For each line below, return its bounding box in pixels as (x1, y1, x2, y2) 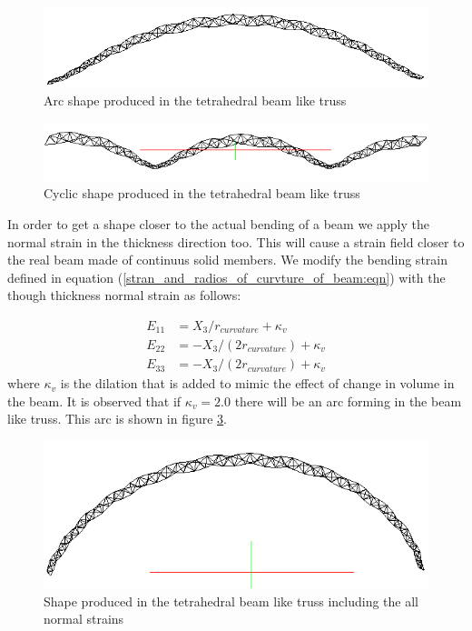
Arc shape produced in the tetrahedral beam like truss (44, 91, 347, 110)
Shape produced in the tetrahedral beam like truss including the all (44, 591, 418, 610)
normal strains (44, 609, 124, 628)
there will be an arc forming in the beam (234, 391, 462, 410)
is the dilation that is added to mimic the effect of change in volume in (60, 374, 455, 393)
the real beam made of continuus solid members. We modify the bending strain (7, 250, 447, 269)
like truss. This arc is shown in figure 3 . (7, 409, 228, 428)
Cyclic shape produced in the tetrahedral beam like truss (44, 184, 360, 203)
